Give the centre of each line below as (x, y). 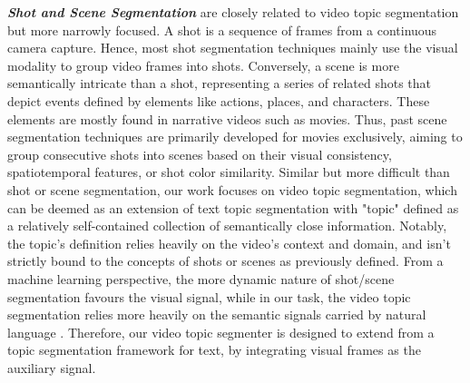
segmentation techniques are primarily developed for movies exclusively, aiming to (235, 137)
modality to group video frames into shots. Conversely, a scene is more (203, 65)
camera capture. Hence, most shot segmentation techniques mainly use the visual (233, 48)
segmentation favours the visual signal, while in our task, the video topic (209, 296)
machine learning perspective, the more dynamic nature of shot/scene (201, 278)
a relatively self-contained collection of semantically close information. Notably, (227, 226)
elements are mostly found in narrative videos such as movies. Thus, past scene (227, 118)
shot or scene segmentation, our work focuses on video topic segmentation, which (232, 189)
